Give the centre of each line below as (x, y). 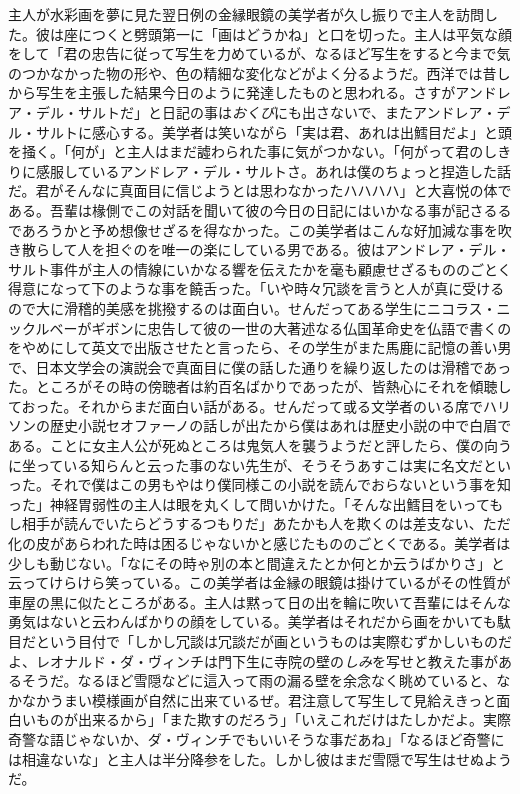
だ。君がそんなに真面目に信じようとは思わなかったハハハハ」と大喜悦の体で (260, 190)
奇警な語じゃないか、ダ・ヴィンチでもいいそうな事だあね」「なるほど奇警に (256, 738)
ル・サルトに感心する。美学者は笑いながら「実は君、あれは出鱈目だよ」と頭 (260, 131)
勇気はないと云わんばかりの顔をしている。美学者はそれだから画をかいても (252, 621)
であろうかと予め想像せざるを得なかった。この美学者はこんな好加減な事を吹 (260, 229)
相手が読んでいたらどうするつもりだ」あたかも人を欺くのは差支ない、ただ (266, 523)
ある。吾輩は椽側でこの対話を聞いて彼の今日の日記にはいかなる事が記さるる (260, 209)
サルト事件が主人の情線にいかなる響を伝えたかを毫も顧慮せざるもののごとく (260, 268)
